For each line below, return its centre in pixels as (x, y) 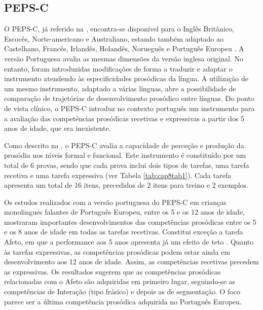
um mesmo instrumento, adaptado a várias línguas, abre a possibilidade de (120, 88)
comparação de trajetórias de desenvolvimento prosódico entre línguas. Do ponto (129, 98)
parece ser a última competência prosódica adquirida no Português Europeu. (123, 301)
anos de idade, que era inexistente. (58, 128)
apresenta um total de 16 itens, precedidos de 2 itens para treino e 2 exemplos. (126, 185)
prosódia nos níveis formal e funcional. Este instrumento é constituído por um (125, 155)
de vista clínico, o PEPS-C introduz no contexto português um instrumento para (129, 108)
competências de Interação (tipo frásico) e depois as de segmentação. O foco (122, 291)
